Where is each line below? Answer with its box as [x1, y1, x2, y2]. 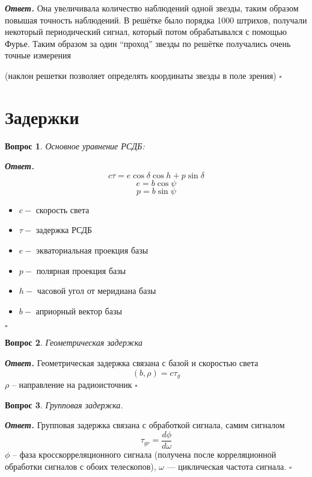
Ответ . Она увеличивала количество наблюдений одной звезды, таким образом [5, 2, 299, 14]
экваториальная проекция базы [36, 244, 148, 257]
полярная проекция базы [36, 264, 126, 276]
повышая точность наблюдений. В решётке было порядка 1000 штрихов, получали [5, 13, 307, 26]
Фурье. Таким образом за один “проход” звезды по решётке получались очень [5, 37, 291, 49]
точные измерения [5, 49, 71, 61]
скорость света [35, 203, 90, 216]
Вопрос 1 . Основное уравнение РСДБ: [5, 139, 145, 152]
